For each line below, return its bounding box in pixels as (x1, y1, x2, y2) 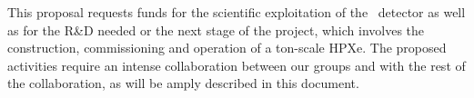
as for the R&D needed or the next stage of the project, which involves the (7, 20, 425, 39)
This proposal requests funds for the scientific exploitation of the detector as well (7, 3, 466, 21)
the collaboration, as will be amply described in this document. (7, 73, 359, 93)
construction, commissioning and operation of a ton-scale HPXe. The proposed (7, 38, 447, 57)
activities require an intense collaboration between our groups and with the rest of (7, 55, 466, 74)
